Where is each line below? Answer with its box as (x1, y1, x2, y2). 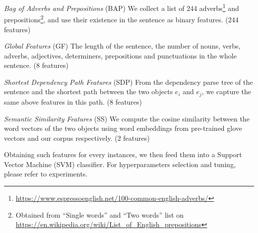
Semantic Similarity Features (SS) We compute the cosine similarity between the (4, 113, 250, 123)
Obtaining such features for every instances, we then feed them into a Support (4, 149, 242, 160)
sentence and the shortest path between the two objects (4, 86, 173, 97)
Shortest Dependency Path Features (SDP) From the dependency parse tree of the (4, 76, 253, 87)
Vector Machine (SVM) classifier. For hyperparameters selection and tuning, (4, 159, 236, 169)
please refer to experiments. (4, 169, 88, 179)
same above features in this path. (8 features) (4, 96, 142, 107)
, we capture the (201, 86, 252, 97)
